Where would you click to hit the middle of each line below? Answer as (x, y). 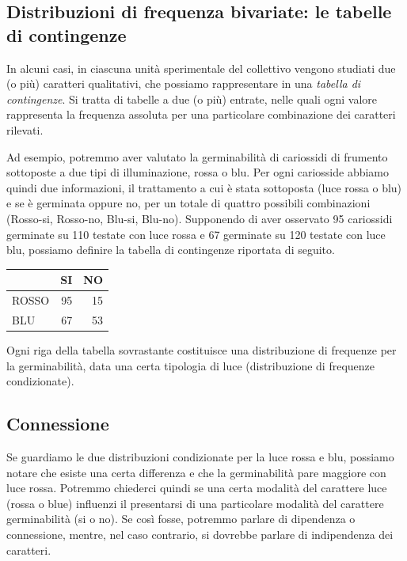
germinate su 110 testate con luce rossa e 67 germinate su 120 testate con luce (196, 234)
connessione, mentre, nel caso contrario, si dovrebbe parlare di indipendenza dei (200, 534)
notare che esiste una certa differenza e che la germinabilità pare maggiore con (196, 472)
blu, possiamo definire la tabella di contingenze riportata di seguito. (171, 250)
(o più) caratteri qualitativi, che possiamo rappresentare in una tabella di (184, 83)
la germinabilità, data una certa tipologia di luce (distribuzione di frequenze (191, 365)
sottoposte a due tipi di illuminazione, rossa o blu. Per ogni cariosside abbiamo (198, 172)
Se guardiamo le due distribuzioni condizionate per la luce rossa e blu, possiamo (200, 456)
